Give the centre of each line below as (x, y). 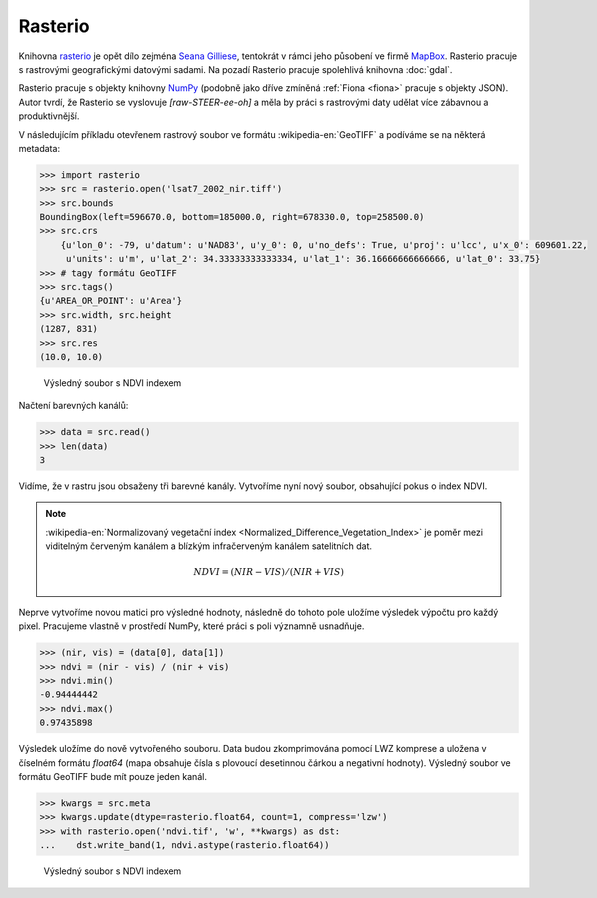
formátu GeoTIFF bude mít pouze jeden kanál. (112, 776)
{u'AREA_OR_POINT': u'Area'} (111, 301)
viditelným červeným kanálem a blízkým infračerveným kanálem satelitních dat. (209, 546)
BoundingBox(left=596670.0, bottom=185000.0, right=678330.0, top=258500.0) (232, 217)
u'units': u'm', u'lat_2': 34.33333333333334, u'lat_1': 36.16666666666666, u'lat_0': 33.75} (303, 259)
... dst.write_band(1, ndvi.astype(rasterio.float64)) (184, 845)
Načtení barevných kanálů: (73, 406)
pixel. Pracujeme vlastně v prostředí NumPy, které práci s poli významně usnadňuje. (191, 626)
